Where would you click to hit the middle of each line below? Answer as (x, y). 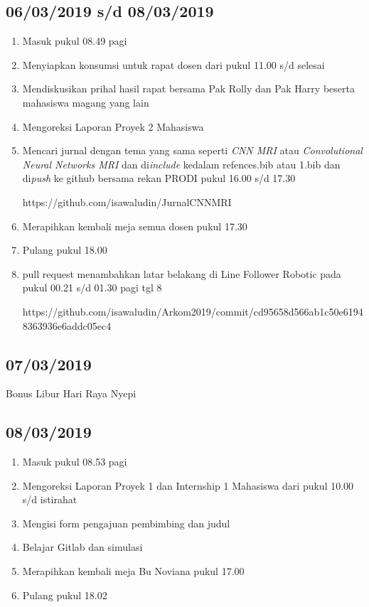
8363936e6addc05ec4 (67, 325)
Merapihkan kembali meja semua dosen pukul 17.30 (135, 226)
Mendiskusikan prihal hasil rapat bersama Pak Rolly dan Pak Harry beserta (188, 88)
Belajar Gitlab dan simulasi (82, 547)
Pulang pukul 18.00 (65, 250)
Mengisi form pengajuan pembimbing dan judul (126, 523)
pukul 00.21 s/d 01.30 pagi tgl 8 (92, 288)
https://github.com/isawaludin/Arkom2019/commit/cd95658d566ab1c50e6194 (193, 311)
